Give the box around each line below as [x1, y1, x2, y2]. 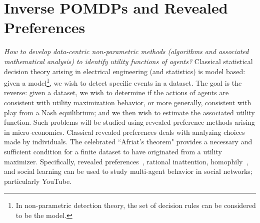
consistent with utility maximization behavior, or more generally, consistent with [4, 97, 251, 107]
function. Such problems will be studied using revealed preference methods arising [4, 117, 255, 127]
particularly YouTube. [4, 175, 72, 186]
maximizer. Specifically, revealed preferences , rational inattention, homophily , [4, 156, 248, 166]
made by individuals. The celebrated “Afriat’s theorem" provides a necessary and [4, 136, 252, 147]
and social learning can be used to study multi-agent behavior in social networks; [4, 166, 252, 176]
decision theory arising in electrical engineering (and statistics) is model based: [4, 66, 245, 76]
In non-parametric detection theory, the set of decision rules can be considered [15, 200, 256, 210]
